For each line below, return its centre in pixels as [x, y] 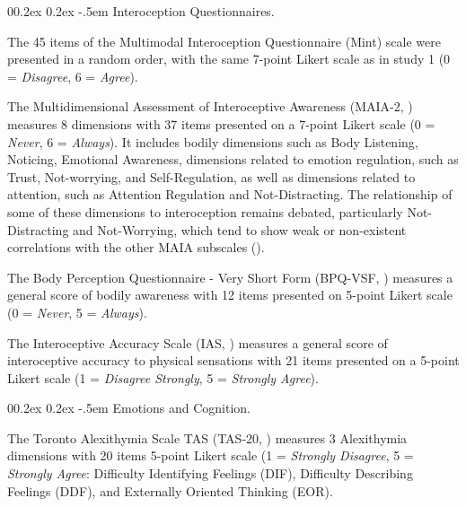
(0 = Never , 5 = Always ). [77, 312]
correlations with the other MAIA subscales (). [136, 247]
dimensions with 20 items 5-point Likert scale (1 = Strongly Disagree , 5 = [211, 455]
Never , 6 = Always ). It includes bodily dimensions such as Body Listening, [213, 141]
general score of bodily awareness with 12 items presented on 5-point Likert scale [230, 295]
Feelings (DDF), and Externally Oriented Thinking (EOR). [170, 490]
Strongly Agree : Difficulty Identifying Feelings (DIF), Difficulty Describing [210, 473]
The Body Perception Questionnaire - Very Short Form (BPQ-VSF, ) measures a [230, 277]
